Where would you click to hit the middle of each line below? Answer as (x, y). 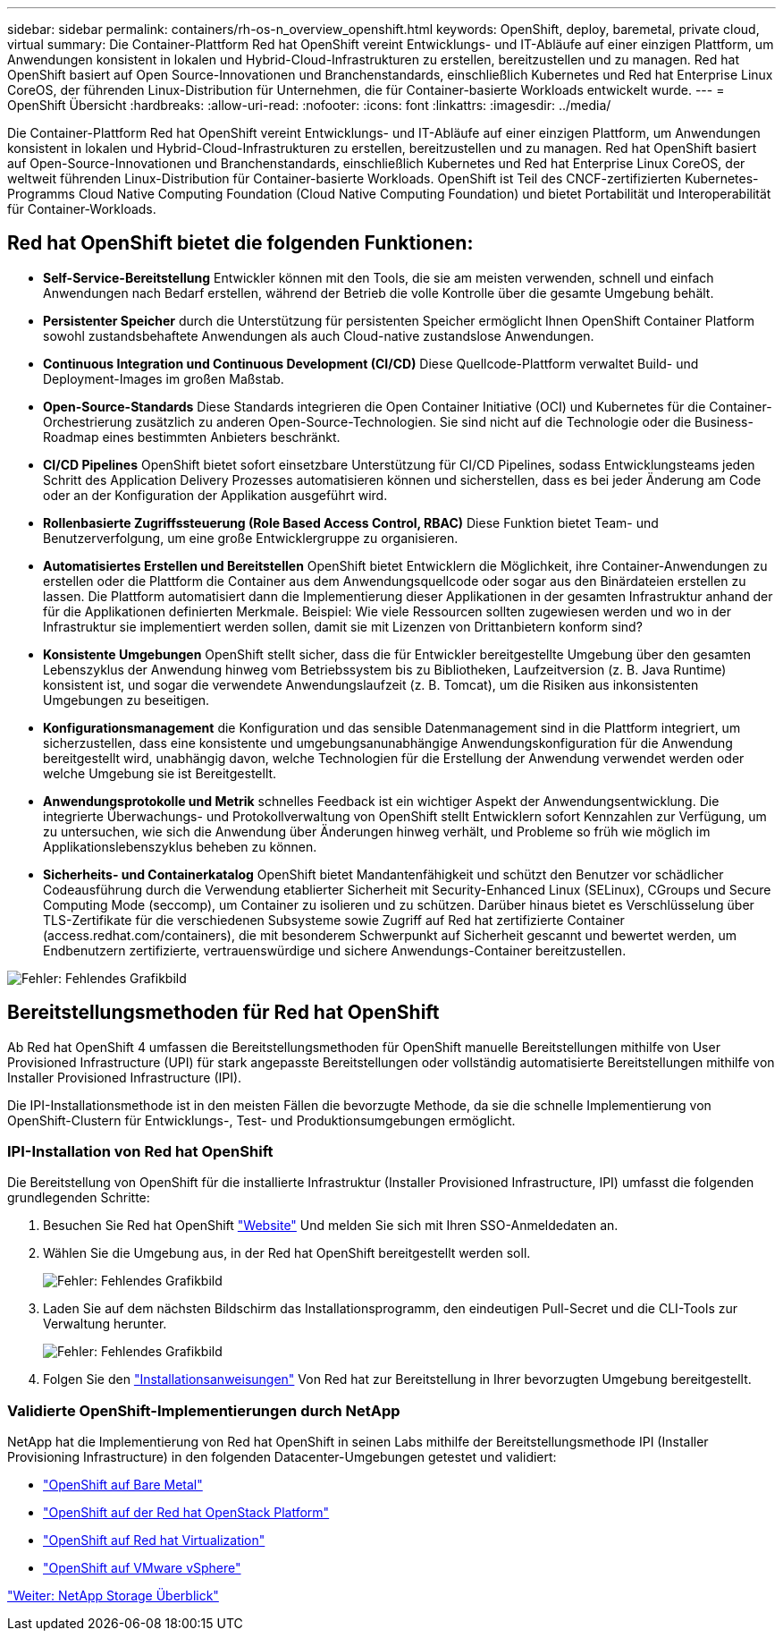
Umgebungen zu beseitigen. (126, 700)
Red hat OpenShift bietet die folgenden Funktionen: (240, 243)
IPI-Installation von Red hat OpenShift (140, 1152)
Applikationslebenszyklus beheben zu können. (180, 846)
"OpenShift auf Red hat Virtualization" (154, 1540)
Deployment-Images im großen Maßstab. (164, 378)
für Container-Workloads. (82, 209)
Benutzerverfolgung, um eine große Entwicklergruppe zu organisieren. (251, 538)
